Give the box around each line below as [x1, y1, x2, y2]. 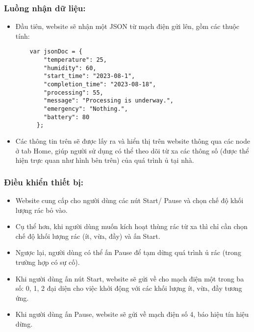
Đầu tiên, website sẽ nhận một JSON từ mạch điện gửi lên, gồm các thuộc [15, 21, 240, 31]
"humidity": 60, [44, 64, 97, 72]
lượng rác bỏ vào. [15, 204, 68, 215]
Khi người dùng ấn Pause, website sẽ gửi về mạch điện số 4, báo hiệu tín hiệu [15, 309, 249, 319]
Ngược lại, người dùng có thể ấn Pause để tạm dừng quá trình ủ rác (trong [15, 247, 241, 257]
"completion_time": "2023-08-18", [44, 81, 156, 88]
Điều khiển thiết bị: [4, 176, 84, 188]
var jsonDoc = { [29, 48, 82, 55]
